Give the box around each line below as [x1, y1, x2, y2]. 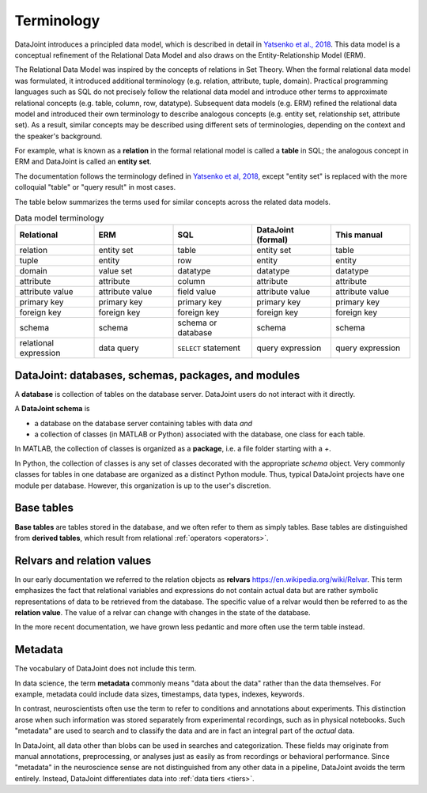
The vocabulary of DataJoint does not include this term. [14, 664, 197, 674]
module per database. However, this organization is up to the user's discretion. [14, 481, 272, 490]
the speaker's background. [14, 131, 103, 141]
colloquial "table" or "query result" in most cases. [14, 183, 176, 192]
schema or [177, 317, 217, 328]
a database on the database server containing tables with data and [34, 418, 253, 428]
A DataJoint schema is [14, 404, 90, 413]
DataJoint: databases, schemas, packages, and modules [14, 368, 300, 382]
